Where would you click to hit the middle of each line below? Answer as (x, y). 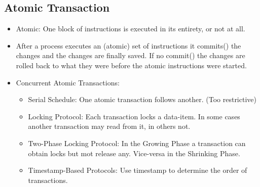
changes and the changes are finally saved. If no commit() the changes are (131, 55)
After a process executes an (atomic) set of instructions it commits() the (128, 45)
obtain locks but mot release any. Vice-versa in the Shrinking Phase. (134, 153)
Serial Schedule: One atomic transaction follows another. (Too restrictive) (142, 99)
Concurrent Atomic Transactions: (68, 82)
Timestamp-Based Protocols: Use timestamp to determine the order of (138, 170)
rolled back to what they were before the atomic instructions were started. (131, 65)
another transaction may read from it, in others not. (109, 126)
